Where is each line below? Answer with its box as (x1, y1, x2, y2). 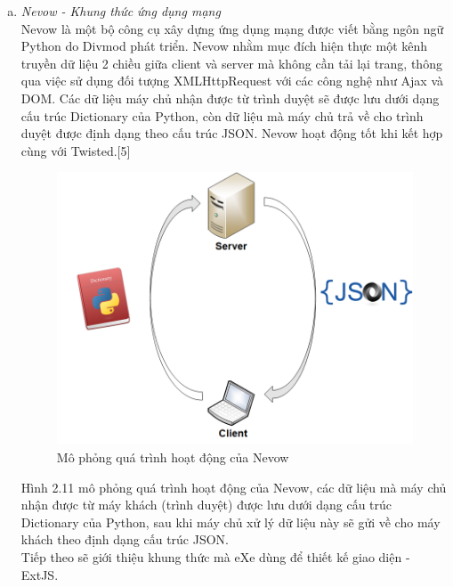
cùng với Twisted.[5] (20, 141, 131, 159)
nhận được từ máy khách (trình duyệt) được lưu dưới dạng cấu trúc (20, 495, 392, 514)
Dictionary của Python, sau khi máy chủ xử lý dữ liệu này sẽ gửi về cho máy (20, 512, 441, 531)
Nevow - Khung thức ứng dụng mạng (20, 2, 221, 20)
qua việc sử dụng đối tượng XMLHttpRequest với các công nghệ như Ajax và (20, 71, 444, 90)
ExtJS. (20, 565, 59, 583)
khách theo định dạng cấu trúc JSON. (20, 530, 230, 549)
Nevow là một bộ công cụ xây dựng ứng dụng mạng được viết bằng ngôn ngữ (20, 19, 444, 37)
